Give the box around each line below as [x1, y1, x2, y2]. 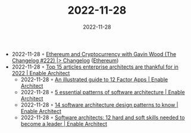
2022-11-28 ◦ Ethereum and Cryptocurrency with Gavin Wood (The [11, 50, 177, 57]
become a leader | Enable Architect [20, 120, 108, 127]
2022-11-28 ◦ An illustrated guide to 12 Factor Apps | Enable [20, 76, 168, 83]
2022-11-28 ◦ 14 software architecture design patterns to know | [20, 101, 179, 108]
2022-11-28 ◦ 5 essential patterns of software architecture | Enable [20, 88, 186, 95]
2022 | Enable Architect [11, 69, 70, 76]
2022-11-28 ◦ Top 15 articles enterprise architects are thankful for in [11, 63, 179, 70]
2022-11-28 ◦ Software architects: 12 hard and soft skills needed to [20, 114, 185, 121]
